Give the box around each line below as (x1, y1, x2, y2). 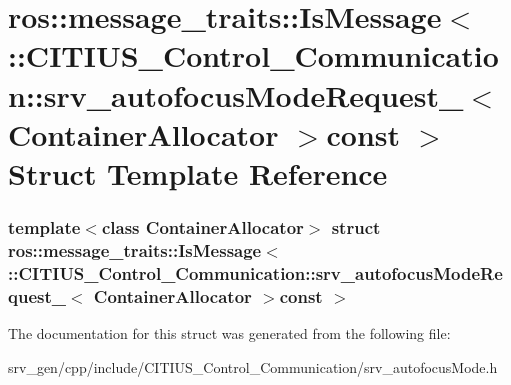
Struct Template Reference (8, 152, 388, 193)
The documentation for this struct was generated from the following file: (8, 323, 451, 344)
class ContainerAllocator (101, 215, 304, 240)
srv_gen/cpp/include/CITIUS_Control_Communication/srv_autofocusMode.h (8, 356, 498, 377)
